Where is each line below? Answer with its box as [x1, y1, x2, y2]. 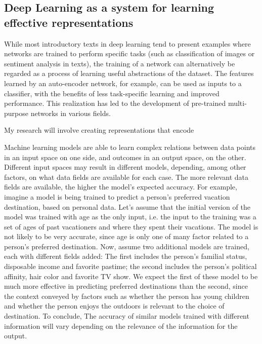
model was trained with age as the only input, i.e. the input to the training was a [4, 211, 256, 222]
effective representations [4, 14, 134, 30]
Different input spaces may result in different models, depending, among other [4, 162, 246, 172]
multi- [228, 98, 247, 108]
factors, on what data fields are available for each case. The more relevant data [4, 171, 248, 182]
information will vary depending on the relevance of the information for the [4, 320, 238, 331]
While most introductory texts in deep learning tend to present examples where [4, 38, 251, 49]
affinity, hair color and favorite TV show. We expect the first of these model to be [4, 271, 258, 281]
